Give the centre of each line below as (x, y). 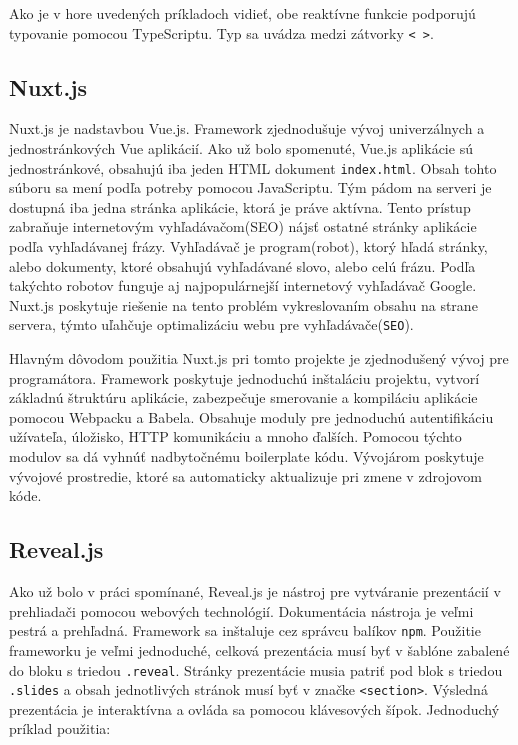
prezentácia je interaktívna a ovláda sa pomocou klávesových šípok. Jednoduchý (254, 708)
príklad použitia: (60, 728)
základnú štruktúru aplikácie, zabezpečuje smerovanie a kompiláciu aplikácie (243, 397)
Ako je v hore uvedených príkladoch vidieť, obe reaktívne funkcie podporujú (242, 13)
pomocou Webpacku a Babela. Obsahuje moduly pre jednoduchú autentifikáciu (251, 416)
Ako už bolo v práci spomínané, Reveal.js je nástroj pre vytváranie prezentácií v (255, 591)
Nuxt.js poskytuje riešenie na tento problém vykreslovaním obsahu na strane (243, 304)
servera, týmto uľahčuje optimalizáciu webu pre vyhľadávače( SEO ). (211, 324)
